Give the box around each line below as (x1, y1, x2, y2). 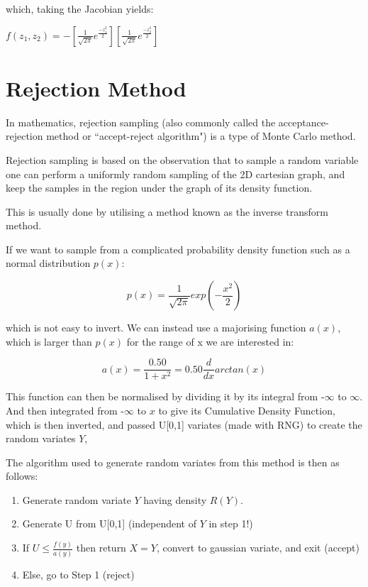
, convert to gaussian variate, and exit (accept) (156, 540, 359, 555)
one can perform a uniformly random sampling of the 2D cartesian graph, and (6, 166, 345, 181)
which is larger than (6, 334, 92, 349)
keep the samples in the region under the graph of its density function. (6, 180, 313, 195)
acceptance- (278, 114, 329, 129)
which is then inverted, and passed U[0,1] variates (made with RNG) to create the (6, 417, 362, 432)
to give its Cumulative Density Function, (158, 402, 335, 417)
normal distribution (6, 256, 91, 270)
